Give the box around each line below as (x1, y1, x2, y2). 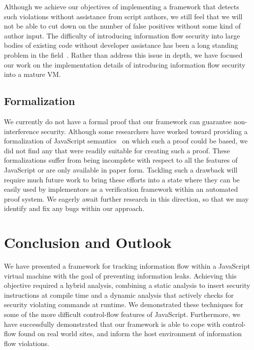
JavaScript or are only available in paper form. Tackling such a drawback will (4, 164, 238, 175)
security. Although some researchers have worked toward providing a (41, 126, 248, 136)
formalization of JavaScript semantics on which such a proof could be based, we (4, 136, 248, 146)
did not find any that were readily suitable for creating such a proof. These (4, 145, 230, 155)
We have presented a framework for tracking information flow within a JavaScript (4, 261, 250, 271)
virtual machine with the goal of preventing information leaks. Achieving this (4, 270, 237, 280)
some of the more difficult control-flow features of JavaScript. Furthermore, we (4, 309, 240, 319)
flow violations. (4, 338, 49, 348)
